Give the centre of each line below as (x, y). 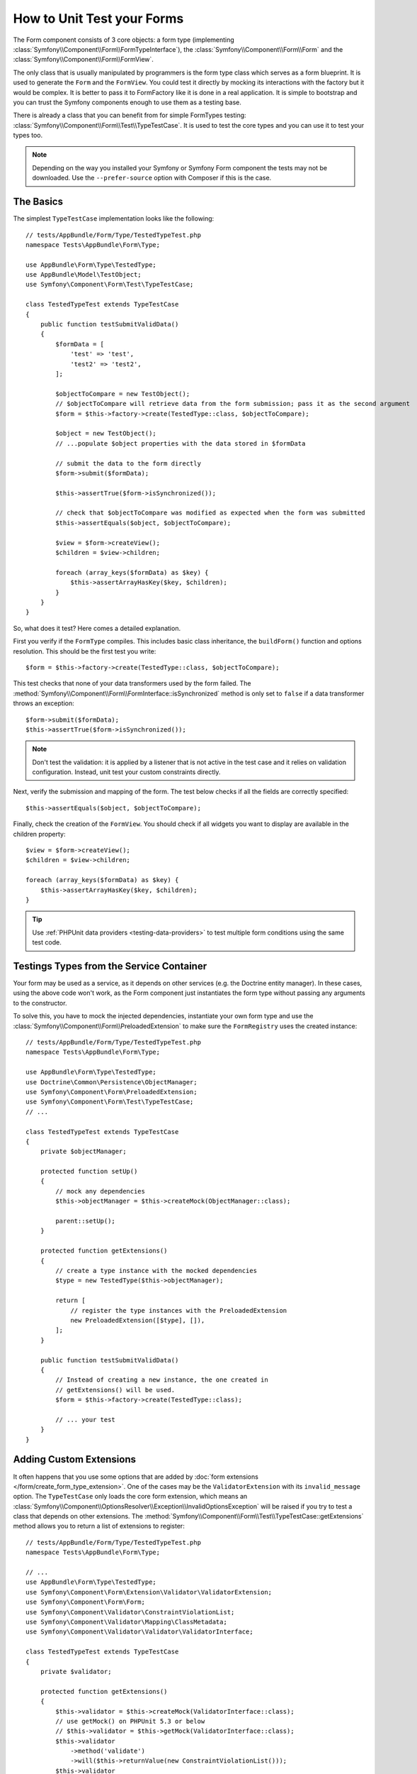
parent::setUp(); (86, 1221)
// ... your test (86, 1420)
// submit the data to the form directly (128, 463)
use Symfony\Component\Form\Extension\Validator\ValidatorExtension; (149, 1592)
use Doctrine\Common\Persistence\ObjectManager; (112, 1082)
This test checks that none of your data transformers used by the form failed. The (132, 683)
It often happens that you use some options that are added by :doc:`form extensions (136, 1477)
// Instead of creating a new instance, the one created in (162, 1380)
